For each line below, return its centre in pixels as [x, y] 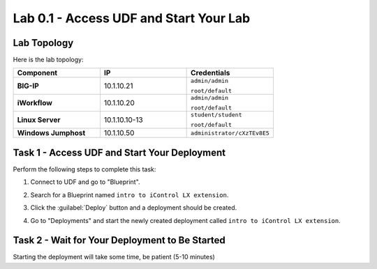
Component [37, 73]
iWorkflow [35, 103]
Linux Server [39, 120]
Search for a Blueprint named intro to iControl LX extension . [130, 194]
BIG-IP [28, 86]
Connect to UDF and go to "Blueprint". [85, 182]
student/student [216, 115]
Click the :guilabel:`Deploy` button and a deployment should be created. [134, 208]
